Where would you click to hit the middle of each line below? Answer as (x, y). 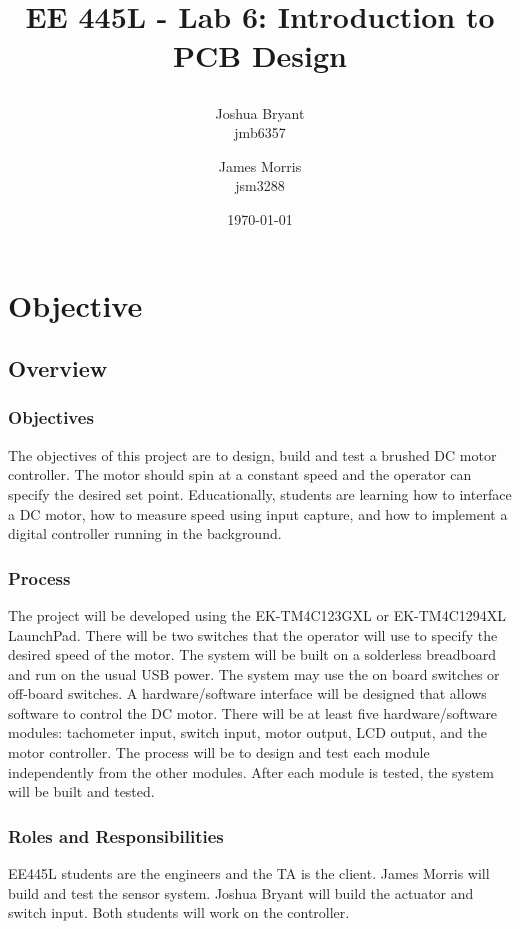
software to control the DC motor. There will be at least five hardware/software (253, 712)
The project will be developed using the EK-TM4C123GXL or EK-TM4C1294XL (257, 614)
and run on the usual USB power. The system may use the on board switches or (254, 673)
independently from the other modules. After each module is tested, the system (251, 771)
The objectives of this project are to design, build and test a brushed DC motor (252, 454)
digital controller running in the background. (145, 533)
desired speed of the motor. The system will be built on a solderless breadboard (252, 654)
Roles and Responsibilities (116, 835)
